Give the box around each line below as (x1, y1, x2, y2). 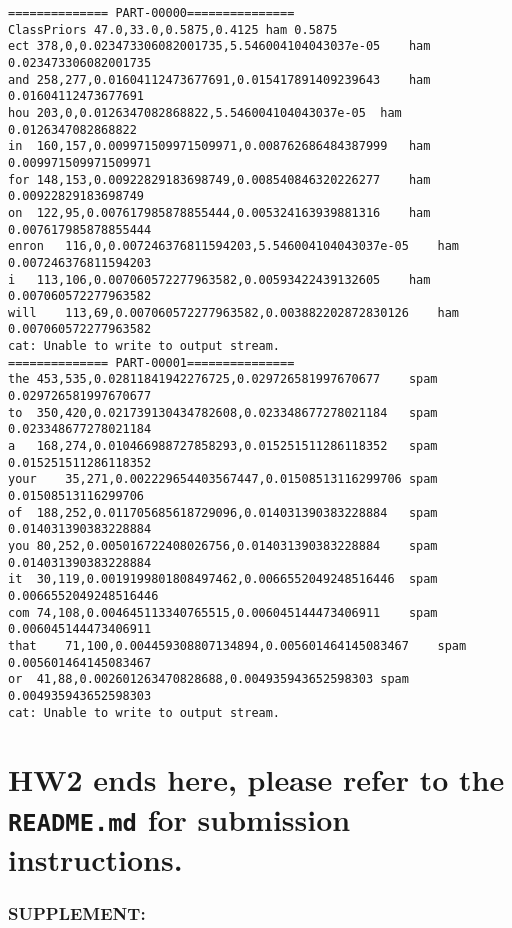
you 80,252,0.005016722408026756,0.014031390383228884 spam (8, 539, 438, 553)
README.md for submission (8, 798, 351, 839)
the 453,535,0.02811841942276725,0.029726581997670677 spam (8, 372, 438, 387)
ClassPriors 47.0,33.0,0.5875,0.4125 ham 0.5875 (8, 22, 338, 37)
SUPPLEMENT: (8, 901, 146, 926)
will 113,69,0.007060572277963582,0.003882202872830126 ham (8, 305, 460, 320)
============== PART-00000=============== (8, 6, 295, 20)
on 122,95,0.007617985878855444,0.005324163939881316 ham (8, 205, 431, 220)
